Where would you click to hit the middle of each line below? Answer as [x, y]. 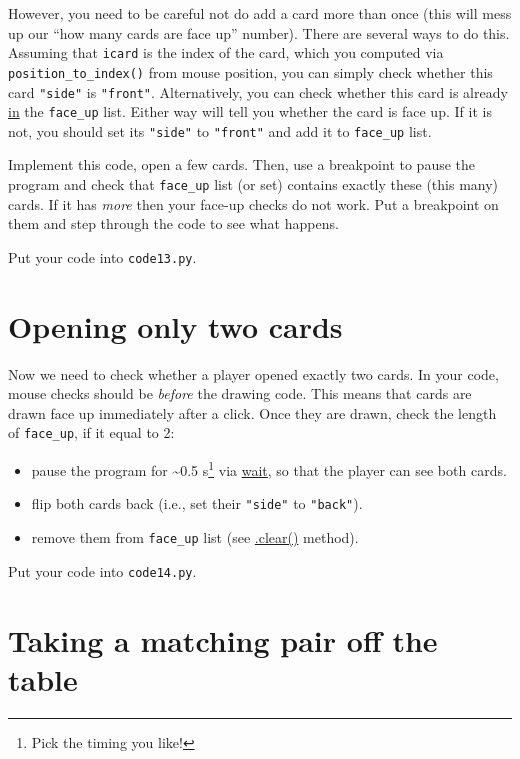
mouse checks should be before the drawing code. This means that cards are [240, 393]
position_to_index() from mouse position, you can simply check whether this [250, 71]
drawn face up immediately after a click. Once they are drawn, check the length [252, 412]
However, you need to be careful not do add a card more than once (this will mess [260, 13]
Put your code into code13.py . [102, 256]
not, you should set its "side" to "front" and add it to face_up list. [220, 130]
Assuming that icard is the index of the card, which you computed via [226, 52]
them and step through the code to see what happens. [173, 223]
